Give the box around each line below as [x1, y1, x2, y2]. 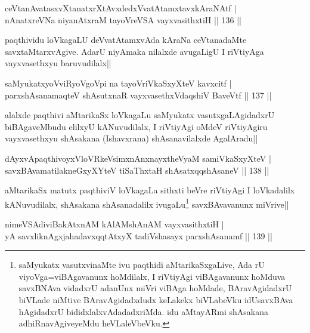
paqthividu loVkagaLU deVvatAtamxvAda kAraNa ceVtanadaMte [5, 33, 247, 46]
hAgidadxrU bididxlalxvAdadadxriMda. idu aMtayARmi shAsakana [18, 305, 269, 317]
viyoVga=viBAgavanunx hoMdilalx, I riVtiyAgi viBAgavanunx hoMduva [18, 270, 286, 282]
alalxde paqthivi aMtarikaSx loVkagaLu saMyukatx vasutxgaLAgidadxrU [5, 109, 275, 121]
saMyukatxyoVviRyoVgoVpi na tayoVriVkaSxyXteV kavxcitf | [5, 76, 232, 89]
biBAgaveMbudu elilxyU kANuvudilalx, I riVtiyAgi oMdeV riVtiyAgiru [5, 120, 268, 132]
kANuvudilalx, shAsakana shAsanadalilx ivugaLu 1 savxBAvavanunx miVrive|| [5, 196, 289, 210]
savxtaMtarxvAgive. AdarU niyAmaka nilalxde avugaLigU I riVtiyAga [5, 45, 264, 57]
